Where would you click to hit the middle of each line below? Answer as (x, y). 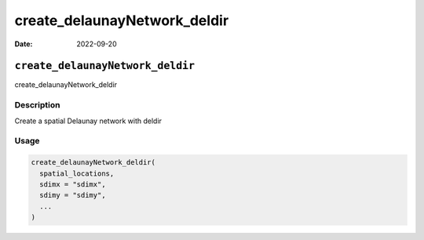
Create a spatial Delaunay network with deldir (88, 121)
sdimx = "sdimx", (73, 184)
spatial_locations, (77, 173)
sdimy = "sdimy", (73, 195)
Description (37, 105)
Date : (24, 44)
